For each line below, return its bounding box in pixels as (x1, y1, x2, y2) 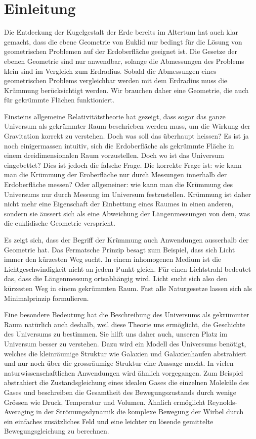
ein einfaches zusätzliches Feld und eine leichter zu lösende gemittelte (4, 416, 213, 426)
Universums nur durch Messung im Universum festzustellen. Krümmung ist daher (4, 189, 251, 199)
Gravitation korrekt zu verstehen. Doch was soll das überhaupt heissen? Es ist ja (4, 131, 249, 141)
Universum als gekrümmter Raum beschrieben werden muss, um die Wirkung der (4, 121, 251, 131)
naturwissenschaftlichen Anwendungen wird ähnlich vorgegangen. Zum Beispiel (4, 367, 243, 378)
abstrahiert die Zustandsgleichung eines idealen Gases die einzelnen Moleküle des (4, 377, 249, 388)
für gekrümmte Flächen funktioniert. (4, 95, 115, 105)
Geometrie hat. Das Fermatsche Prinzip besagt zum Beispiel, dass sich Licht (4, 244, 235, 254)
